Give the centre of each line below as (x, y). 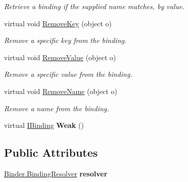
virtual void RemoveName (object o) (61, 91)
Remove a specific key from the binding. (65, 40)
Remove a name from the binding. (57, 108)
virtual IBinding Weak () (44, 125)
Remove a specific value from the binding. (68, 74)
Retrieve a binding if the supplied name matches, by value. (94, 6)
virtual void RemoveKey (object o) (58, 23)
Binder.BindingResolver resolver (56, 173)
